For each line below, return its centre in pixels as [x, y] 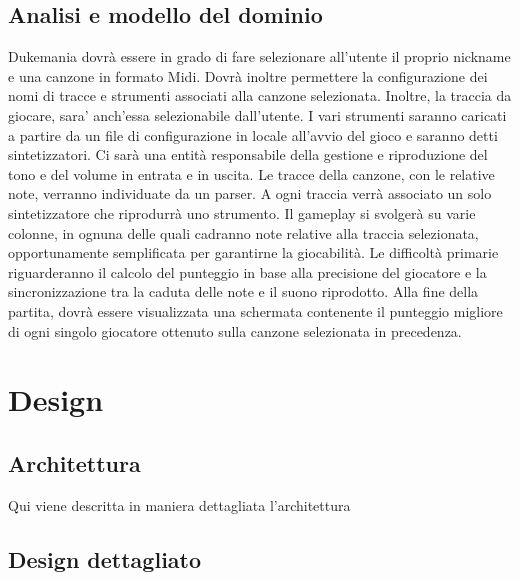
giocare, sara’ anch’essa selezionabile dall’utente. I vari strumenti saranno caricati [257, 114]
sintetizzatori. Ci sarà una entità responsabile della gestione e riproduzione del [248, 154]
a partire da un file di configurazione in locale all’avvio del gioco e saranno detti [253, 134]
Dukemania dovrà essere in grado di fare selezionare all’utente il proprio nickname [259, 56]
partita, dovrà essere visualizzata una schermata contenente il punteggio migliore [255, 310]
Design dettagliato [105, 558]
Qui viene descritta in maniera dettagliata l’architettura [179, 504]
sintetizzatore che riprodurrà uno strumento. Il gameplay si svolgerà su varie [242, 212]
